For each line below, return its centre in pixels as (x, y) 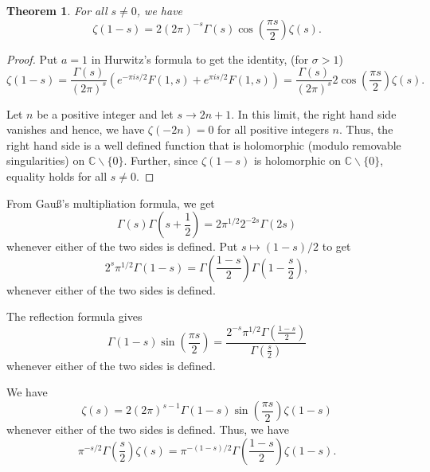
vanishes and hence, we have (76, 129)
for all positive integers (273, 129)
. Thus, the (366, 129)
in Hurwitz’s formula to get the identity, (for (200, 59)
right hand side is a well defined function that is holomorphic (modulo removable (204, 144)
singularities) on (46, 160)
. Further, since (161, 160)
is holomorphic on (297, 160)
